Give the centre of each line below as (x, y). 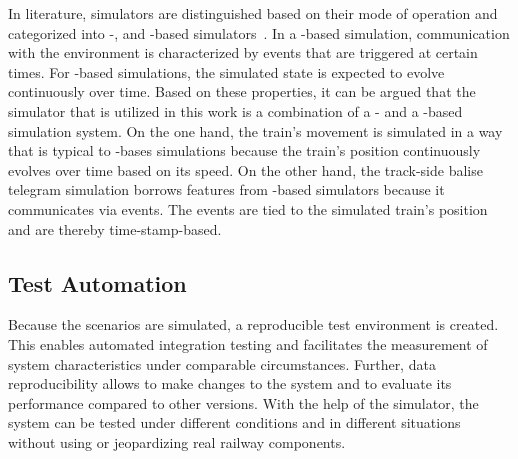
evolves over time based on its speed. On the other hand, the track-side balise (245, 169)
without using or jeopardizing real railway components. (177, 441)
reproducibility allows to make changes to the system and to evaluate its (230, 383)
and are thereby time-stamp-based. (115, 228)
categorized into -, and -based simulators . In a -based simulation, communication (259, 32)
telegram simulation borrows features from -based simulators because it (226, 189)
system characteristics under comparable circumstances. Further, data (222, 363)
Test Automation (97, 282)
